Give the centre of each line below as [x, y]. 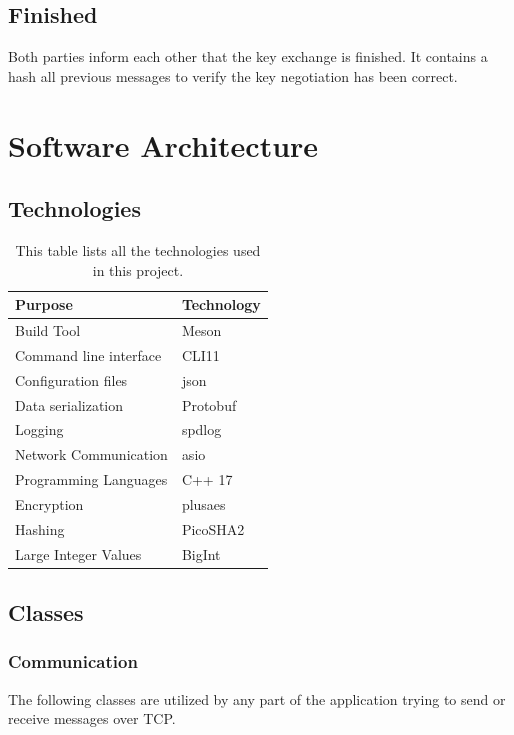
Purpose [44, 304]
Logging [39, 429]
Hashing [40, 528]
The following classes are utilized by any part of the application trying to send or [257, 698]
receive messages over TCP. [92, 718]
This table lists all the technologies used [138, 249]
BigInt [201, 553]
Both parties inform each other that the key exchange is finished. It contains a [248, 56]
